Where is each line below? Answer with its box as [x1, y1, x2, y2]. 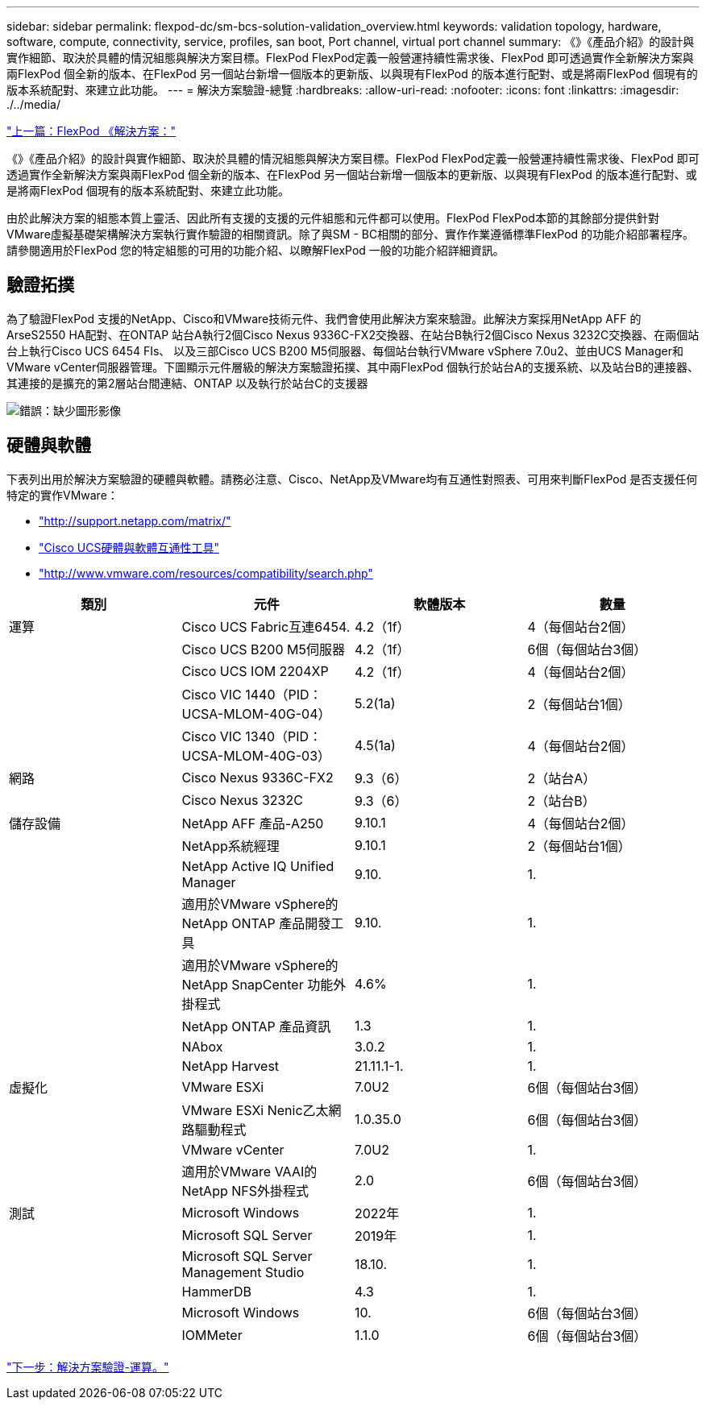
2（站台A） [527, 769, 596, 786]
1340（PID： [245, 728, 322, 744]
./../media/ [6, 97, 60, 111]
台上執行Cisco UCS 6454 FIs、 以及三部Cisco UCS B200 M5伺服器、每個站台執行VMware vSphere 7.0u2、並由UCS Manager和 [6, 343, 683, 358]
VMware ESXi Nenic [181, 1101, 303, 1118]
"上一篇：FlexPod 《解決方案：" [6, 124, 176, 138]
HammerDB [181, 1283, 252, 1300]
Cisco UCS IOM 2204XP [181, 662, 329, 679]
